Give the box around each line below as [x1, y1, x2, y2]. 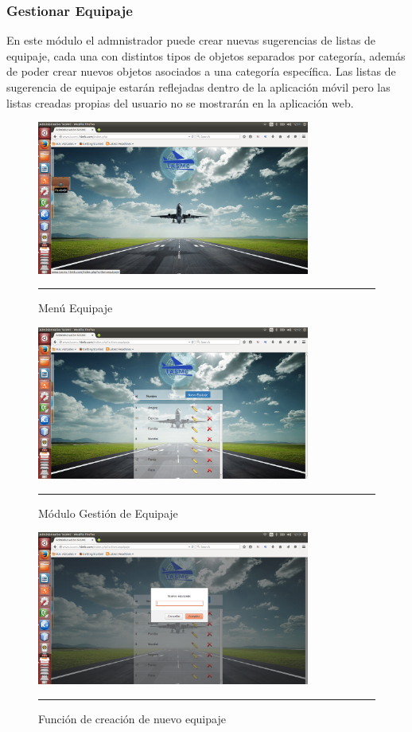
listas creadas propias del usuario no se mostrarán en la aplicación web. [6, 94, 354, 111]
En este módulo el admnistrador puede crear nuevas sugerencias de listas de [6, 32, 376, 49]
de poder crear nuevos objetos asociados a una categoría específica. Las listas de [6, 63, 396, 80]
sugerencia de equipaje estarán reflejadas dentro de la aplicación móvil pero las [6, 79, 391, 95]
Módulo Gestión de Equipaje [38, 504, 178, 521]
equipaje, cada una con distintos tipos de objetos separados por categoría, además [6, 47, 406, 64]
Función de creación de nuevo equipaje [38, 710, 226, 726]
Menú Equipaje [38, 299, 113, 316]
